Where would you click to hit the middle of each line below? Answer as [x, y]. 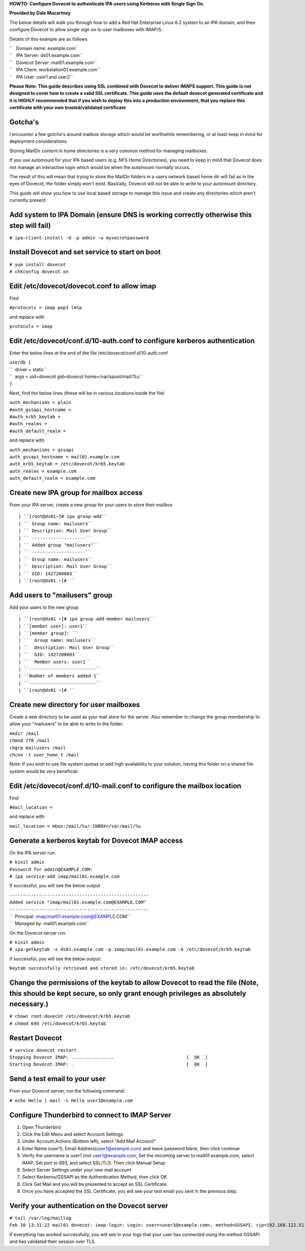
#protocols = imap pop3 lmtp [46, 308]
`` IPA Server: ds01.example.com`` [46, 56]
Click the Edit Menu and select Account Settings [73, 1134]
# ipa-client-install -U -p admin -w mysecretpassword [79, 238]
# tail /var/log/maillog [40, 1218]
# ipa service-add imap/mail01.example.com [64, 876]
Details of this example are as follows [48, 39]
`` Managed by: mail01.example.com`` [49, 923]
